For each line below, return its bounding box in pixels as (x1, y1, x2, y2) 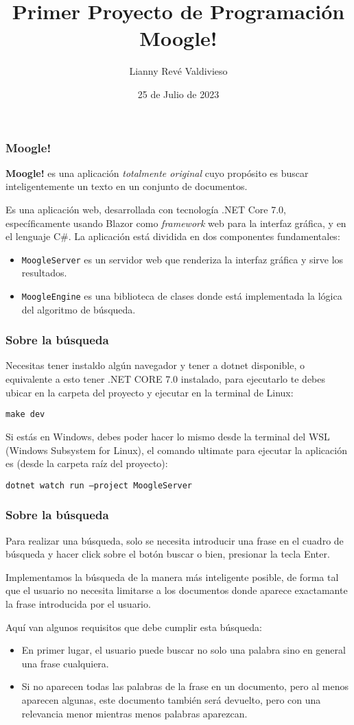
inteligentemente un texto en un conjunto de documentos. (5, 179, 248, 193)
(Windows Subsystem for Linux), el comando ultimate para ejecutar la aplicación (5, 442, 347, 457)
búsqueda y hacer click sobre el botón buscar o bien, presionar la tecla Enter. (5, 547, 330, 561)
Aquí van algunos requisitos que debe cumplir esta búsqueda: (5, 619, 262, 634)
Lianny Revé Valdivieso (129, 64, 228, 78)
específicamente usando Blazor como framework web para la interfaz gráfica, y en (5, 215, 346, 230)
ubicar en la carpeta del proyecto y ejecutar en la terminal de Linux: (5, 385, 294, 399)
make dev (5, 409, 45, 420)
